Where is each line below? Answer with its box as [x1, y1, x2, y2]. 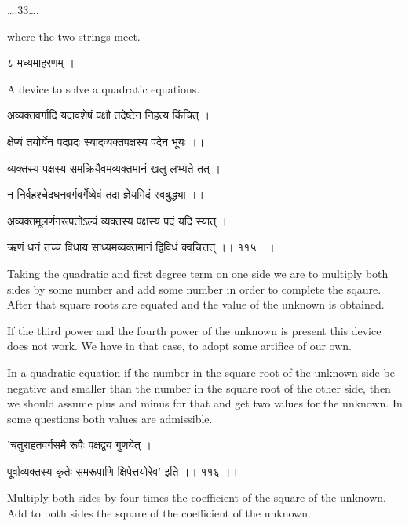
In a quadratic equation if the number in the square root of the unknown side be [7, 363, 395, 380]
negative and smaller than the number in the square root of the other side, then [7, 379, 391, 396]
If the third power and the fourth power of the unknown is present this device [7, 322, 382, 338]
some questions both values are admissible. [7, 410, 213, 426]
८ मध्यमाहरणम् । [7, 54, 75, 71]
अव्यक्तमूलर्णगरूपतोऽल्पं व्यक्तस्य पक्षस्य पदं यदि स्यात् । [7, 212, 228, 228]
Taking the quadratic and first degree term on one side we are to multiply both [7, 265, 389, 281]
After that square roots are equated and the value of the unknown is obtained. [7, 296, 385, 312]
